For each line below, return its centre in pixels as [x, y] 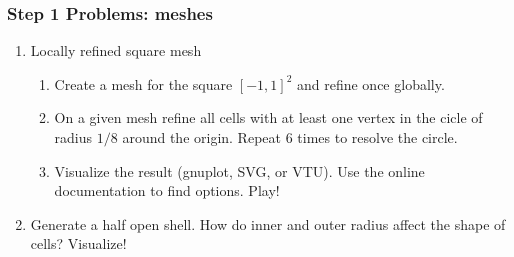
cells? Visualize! [78, 243]
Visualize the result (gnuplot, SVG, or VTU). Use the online [239, 170]
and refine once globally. [370, 83]
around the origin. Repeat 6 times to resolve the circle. [290, 137]
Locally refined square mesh [116, 50]
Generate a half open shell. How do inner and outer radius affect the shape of [268, 223]
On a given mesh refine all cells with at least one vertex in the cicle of [268, 117]
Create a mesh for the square [143, 83]
